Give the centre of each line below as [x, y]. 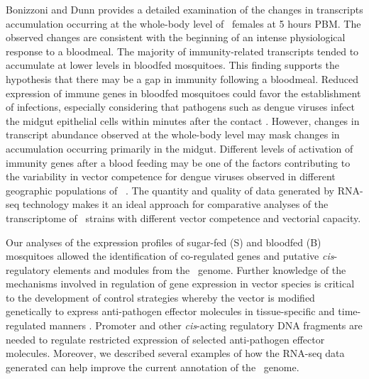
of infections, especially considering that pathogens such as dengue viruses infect [180, 107]
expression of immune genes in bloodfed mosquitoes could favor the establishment [183, 93]
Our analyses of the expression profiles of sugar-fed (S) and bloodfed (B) [164, 242]
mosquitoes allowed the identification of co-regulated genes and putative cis [170, 256]
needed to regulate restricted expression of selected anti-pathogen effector [165, 339]
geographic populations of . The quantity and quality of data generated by [170, 190]
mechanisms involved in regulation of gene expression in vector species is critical [180, 284]
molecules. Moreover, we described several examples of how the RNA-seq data [175, 353]
